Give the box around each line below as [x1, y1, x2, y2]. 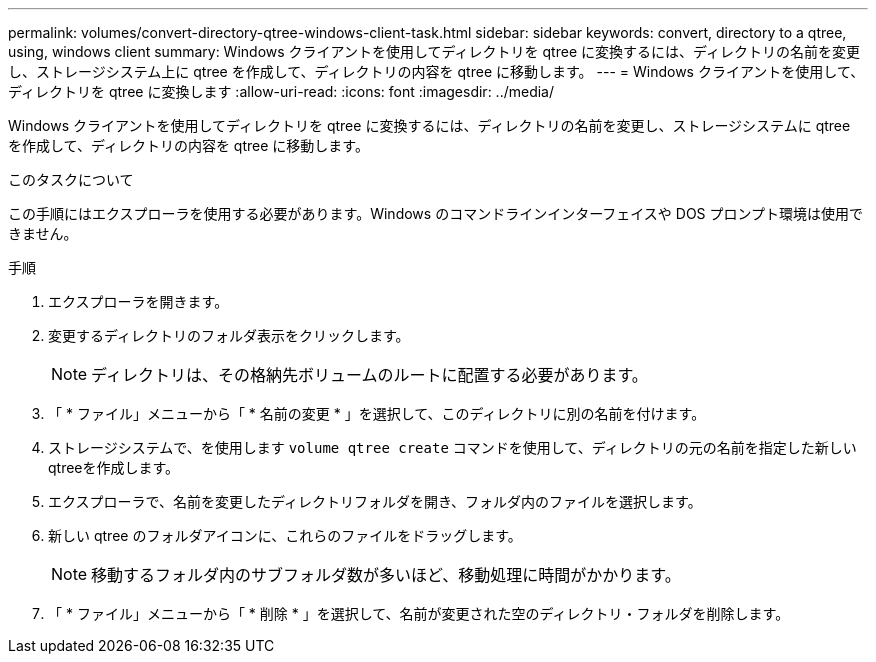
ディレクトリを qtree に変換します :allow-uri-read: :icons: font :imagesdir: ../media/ [8, 83, 555, 100]
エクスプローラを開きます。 [48, 293, 229, 310]
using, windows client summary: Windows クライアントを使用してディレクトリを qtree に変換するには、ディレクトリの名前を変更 [8, 43, 861, 60]
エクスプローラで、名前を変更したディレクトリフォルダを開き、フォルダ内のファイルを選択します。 [48, 493, 702, 510]
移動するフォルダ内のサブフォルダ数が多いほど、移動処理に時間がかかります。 [91, 565, 681, 585]
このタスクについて [8, 171, 134, 188]
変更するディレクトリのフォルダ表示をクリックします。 [48, 327, 410, 344]
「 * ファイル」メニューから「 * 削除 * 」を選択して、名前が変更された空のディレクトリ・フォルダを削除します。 [48, 605, 790, 622]
